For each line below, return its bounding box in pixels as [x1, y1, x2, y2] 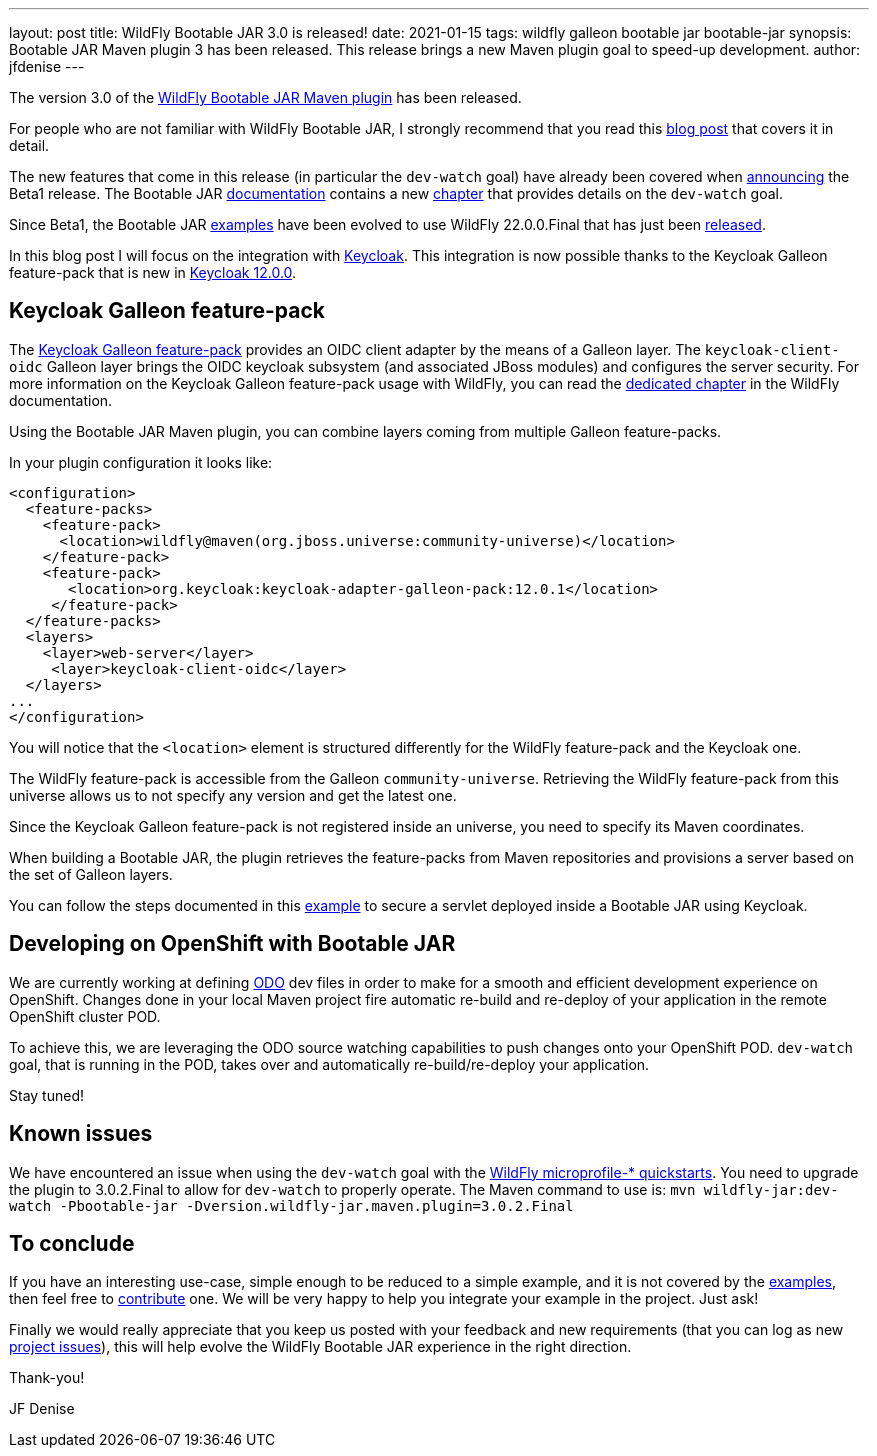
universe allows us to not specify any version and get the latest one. [9, 786, 457, 804]
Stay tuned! [9, 1086, 84, 1104]
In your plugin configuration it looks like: [9, 453, 273, 471]
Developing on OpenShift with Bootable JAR [9, 931, 456, 957]
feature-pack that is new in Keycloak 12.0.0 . [9, 264, 297, 281]
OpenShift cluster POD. [9, 1007, 161, 1025]
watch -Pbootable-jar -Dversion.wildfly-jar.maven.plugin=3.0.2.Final [9, 1197, 574, 1214]
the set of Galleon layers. [9, 865, 173, 883]
